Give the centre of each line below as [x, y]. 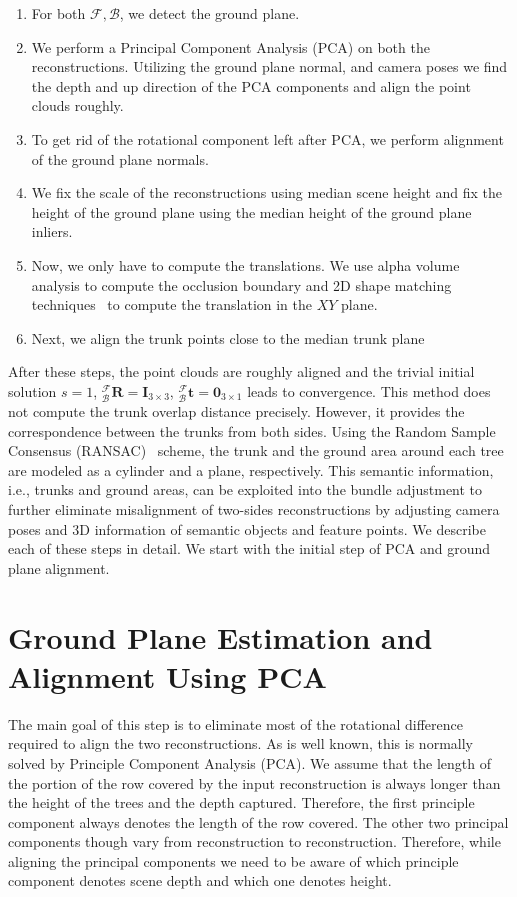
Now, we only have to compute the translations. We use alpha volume [245, 264]
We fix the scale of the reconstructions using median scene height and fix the [267, 192]
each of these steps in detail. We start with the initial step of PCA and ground [249, 548]
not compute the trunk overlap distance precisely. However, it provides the [236, 411]
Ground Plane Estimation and [220, 636]
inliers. [52, 231]
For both [58, 13]
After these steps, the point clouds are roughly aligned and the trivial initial [241, 371]
